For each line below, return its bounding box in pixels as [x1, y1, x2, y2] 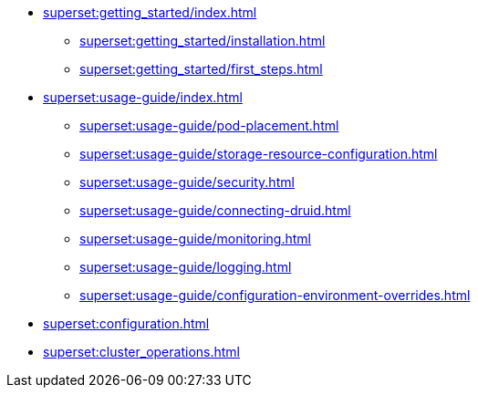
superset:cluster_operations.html [43, 344, 240, 359]
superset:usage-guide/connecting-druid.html [79, 203, 351, 218]
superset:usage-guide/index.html [43, 89, 243, 105]
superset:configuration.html [43, 316, 210, 331]
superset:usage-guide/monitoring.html [79, 231, 311, 246]
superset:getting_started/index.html [43, 5, 257, 20]
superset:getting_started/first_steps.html [79, 61, 323, 77]
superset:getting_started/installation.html [79, 33, 326, 48]
